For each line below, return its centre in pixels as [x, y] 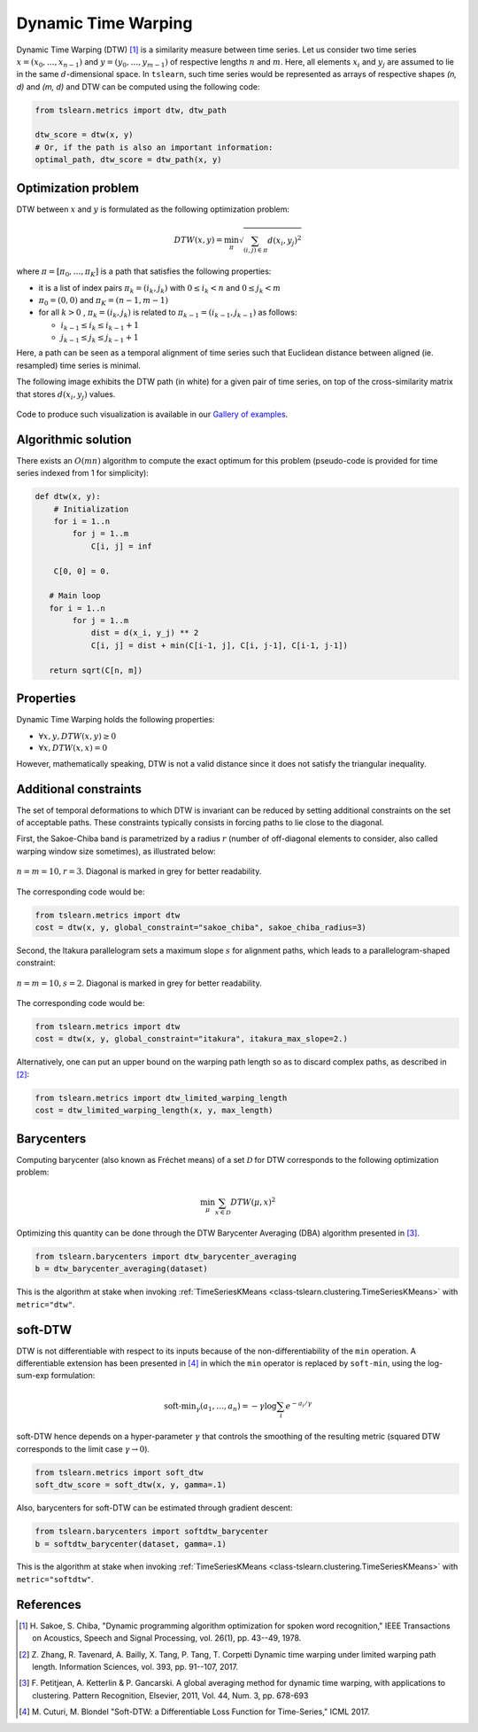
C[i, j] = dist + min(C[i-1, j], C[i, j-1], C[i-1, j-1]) [220, 645]
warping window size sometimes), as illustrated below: [116, 851]
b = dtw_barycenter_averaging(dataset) [121, 1269]
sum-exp [33, 1376]
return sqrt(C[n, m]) [96, 670]
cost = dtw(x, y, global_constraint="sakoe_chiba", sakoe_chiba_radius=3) [201, 927]
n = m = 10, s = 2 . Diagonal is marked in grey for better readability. [139, 983]
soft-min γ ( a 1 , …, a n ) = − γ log [221, 1407]
